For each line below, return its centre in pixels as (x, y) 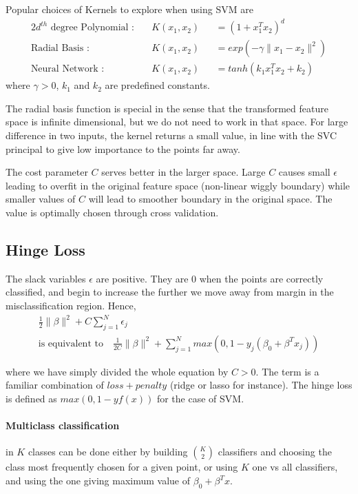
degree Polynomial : (92, 28)
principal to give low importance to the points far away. (123, 148)
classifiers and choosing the (275, 452)
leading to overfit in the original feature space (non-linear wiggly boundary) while (178, 185)
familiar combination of (55, 385)
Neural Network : (67, 69)
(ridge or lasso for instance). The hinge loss (261, 385)
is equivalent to (71, 343)
